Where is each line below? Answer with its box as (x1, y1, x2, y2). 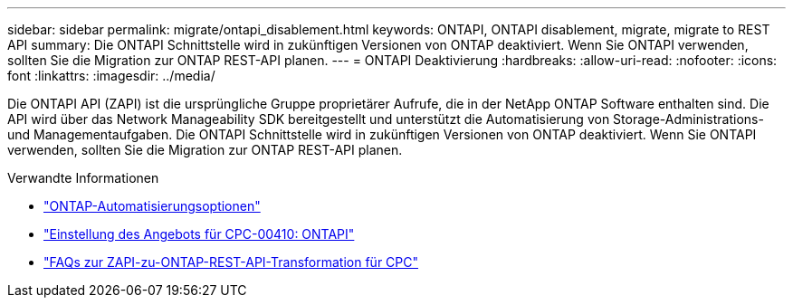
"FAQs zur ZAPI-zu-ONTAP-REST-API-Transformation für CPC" (43, 254, 419, 270)
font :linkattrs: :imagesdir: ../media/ (7, 68, 215, 83)
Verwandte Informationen (7, 170, 159, 186)
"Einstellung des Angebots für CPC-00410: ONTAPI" (43, 226, 355, 242)
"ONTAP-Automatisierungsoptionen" (43, 198, 261, 214)
